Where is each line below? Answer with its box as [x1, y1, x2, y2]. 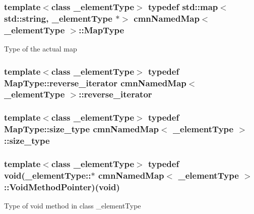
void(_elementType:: [4, 169, 91, 181]
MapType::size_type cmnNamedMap [4, 123, 159, 135]
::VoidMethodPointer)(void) [4, 180, 120, 193]
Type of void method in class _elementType [4, 200, 141, 211]
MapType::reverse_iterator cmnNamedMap [4, 76, 186, 89]
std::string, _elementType [4, 12, 112, 24]
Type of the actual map [4, 43, 77, 54]
